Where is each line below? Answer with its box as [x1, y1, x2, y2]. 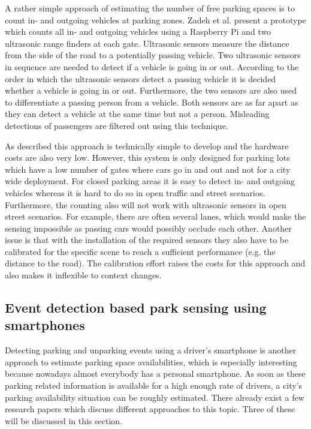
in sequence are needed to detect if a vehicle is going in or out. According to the [5, 60, 299, 73]
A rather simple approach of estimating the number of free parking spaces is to [5, 2, 295, 14]
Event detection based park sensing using [5, 298, 267, 317]
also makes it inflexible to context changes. [5, 269, 162, 281]
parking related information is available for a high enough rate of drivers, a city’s [5, 379, 302, 392]
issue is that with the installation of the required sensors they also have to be [5, 233, 289, 246]
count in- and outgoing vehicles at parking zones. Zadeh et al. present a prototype [5, 13, 306, 26]
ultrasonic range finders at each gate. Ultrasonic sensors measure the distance [5, 37, 289, 49]
